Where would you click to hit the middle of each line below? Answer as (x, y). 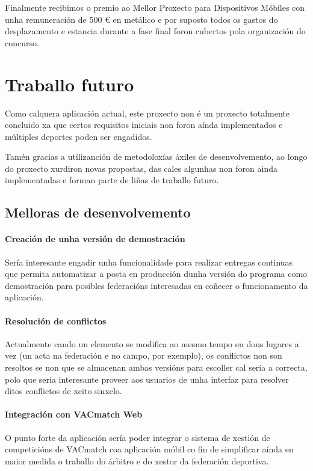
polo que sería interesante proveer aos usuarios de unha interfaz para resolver (147, 379)
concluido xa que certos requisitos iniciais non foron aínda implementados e (144, 125)
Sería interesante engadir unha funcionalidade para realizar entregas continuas (149, 262)
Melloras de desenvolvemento (98, 212)
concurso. (22, 42)
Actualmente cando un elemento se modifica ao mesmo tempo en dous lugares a (152, 343)
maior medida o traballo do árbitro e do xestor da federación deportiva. (137, 460)
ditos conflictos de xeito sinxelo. (64, 391)
